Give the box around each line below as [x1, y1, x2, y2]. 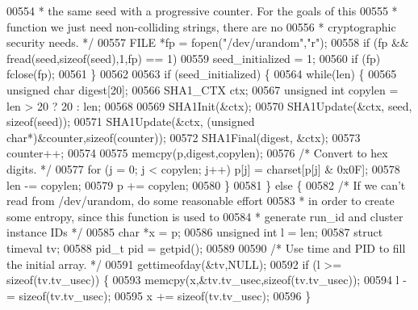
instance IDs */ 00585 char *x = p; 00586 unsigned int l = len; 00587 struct [6, 224, 383, 241]
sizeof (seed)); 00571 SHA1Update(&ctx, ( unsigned [6, 113, 255, 130]
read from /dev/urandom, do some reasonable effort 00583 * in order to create [6, 192, 395, 209]
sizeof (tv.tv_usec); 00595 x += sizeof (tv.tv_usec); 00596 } [19, 287, 311, 304]
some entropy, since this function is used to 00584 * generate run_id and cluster [6, 207, 403, 224]
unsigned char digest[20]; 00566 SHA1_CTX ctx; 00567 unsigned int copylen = [6, 81, 399, 98]
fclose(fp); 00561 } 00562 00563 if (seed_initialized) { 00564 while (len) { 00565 [6, 65, 397, 82]
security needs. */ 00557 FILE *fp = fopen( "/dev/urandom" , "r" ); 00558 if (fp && [6, 34, 409, 51]
